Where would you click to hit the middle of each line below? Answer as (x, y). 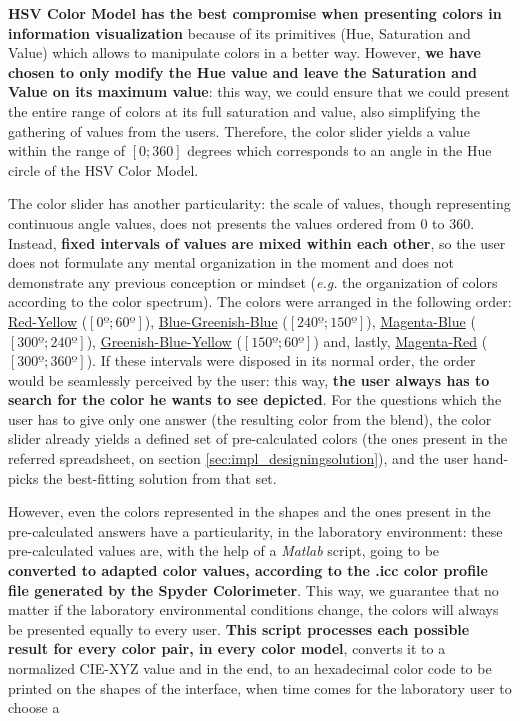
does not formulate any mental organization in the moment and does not (231, 262)
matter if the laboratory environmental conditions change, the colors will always (253, 609)
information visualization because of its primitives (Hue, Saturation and (239, 32)
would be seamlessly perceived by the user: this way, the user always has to (249, 379)
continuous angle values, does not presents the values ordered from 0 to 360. (241, 222)
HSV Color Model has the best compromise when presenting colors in (255, 13)
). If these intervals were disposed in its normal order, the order (281, 360)
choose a (34, 707)
